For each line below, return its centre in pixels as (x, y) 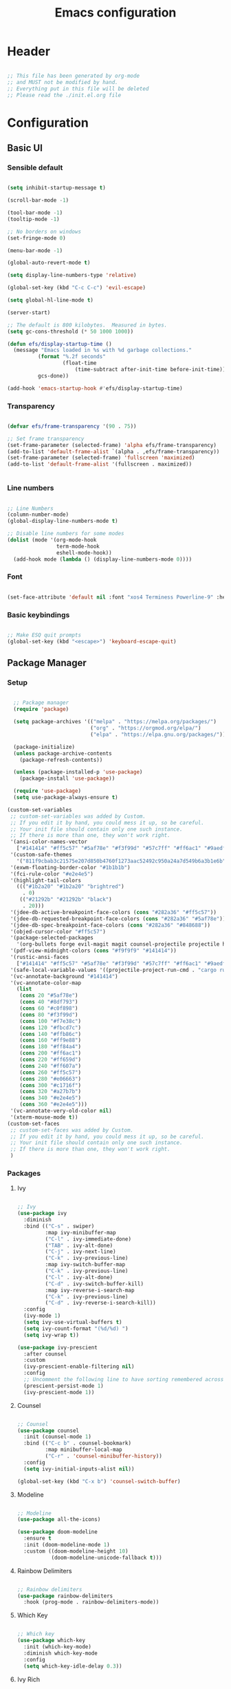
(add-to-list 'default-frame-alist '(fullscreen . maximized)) (100, 464)
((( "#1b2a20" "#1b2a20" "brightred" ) (70, 887)
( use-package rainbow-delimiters (65, 1596)
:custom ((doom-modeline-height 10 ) (76, 1551)
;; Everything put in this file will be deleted (78, 89)
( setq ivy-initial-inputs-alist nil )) (79, 1469)
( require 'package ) (41, 709)
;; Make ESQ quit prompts (44, 635)
